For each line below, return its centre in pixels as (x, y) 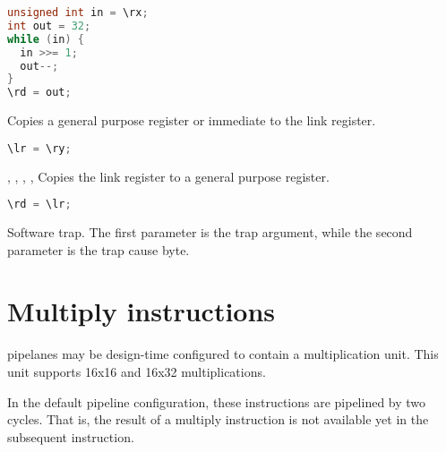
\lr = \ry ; (39, 148)
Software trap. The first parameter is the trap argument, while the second (210, 232)
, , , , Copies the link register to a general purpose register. (168, 176)
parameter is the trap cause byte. (99, 249)
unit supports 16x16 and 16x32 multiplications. (137, 371)
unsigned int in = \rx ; (78, 13)
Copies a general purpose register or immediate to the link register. (192, 120)
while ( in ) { (46, 39)
